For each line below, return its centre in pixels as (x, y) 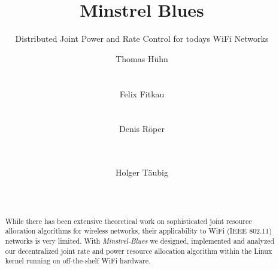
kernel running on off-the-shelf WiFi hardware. (78, 261)
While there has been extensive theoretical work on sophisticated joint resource (128, 221)
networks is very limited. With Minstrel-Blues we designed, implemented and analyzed (140, 240)
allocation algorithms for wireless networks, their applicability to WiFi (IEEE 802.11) (138, 231)
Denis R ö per (142, 129)
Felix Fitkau (142, 93)
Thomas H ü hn (142, 58)
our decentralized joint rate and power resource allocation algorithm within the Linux (139, 251)
